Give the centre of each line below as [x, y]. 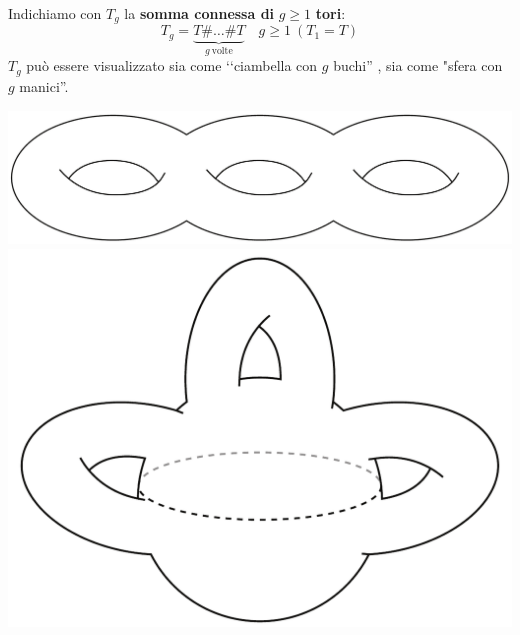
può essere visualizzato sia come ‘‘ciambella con [172, 65]
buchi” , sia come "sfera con [418, 65]
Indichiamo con [55, 12]
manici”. [44, 85]
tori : [330, 12]
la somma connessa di [199, 12]
